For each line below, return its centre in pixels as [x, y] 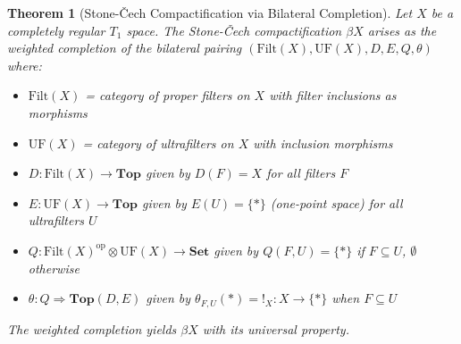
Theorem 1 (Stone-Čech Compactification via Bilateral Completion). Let [210, 13]
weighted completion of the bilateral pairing [125, 48]
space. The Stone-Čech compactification [234, 30]
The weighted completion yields [92, 328]
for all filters [301, 173]
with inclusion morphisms [323, 143]
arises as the [402, 30]
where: [25, 65]
